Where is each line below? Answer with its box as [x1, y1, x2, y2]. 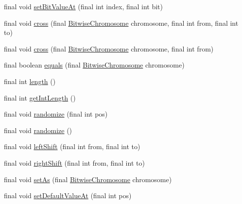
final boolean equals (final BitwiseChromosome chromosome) [4, 60, 185, 70]
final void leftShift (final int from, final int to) [4, 141, 140, 152]
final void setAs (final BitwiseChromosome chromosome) [4, 174, 172, 184]
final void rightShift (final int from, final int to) [4, 157, 145, 168]
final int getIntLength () [4, 92, 76, 102]
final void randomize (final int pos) [4, 109, 108, 119]
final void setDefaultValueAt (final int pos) [4, 190, 132, 201]
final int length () [4, 76, 56, 86]
